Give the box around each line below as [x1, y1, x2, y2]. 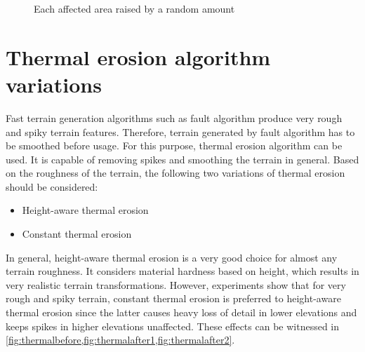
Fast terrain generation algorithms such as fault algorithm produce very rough [6, 110, 343, 125]
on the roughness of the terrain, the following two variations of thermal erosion [6, 165, 345, 180]
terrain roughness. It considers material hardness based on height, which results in [6, 264, 359, 278]
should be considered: [6, 179, 98, 194]
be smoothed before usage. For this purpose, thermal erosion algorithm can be [6, 138, 343, 153]
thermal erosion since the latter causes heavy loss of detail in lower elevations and [6, 305, 357, 320]
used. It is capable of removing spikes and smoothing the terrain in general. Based [6, 151, 359, 166]
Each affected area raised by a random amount [34, 1, 235, 15]
